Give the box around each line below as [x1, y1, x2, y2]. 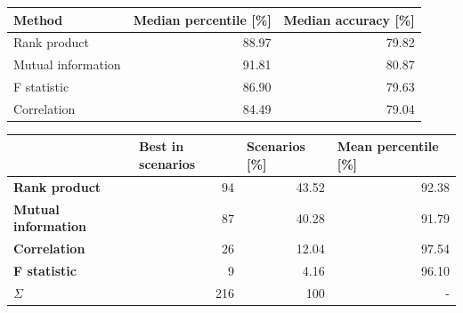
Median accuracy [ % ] [283, 10, 415, 28]
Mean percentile [337, 137, 439, 156]
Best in [139, 137, 184, 156]
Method [13, 10, 63, 28]
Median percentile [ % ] [133, 10, 272, 28]
